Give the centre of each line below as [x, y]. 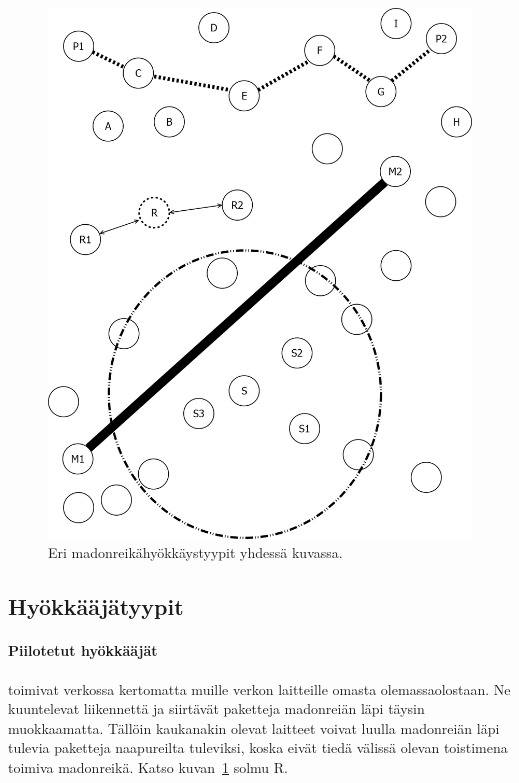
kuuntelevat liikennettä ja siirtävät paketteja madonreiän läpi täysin [216, 708]
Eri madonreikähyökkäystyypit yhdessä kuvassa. [195, 552]
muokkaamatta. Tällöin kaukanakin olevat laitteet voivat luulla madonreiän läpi [254, 727]
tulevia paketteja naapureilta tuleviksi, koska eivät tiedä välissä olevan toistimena [258, 747]
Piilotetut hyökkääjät [83, 650]
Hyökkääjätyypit [96, 606]
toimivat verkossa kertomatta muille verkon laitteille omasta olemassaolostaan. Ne [259, 688]
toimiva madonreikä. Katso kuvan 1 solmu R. [148, 766]
